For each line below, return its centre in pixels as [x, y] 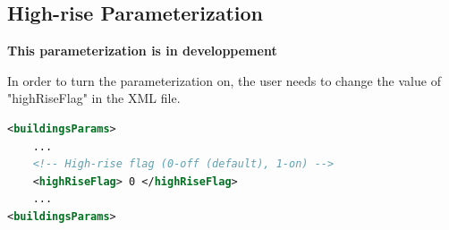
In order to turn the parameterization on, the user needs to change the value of [224, 80]
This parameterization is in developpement [142, 51]
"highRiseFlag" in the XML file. [94, 98]
